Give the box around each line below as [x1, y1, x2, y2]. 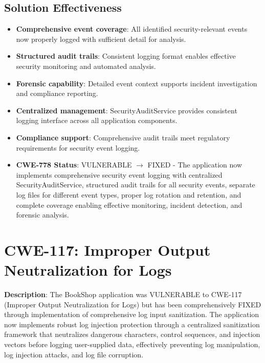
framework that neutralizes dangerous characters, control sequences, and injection [4, 329, 260, 340]
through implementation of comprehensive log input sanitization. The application [4, 309, 259, 320]
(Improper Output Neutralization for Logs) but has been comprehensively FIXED [4, 299, 261, 309]
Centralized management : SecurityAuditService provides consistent [16, 105, 237, 115]
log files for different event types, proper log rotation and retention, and [16, 189, 241, 200]
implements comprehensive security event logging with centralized [16, 169, 223, 180]
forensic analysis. [16, 209, 69, 220]
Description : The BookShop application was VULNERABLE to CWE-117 [4, 289, 242, 300]
